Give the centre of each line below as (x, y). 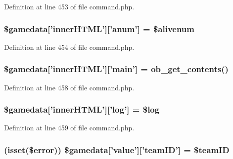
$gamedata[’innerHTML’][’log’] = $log (82, 109)
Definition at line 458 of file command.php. (69, 87)
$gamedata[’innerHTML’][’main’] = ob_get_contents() (116, 69)
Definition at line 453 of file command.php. (69, 6)
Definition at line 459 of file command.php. (69, 128)
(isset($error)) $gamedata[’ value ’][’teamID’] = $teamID (117, 149)
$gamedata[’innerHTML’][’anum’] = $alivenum (99, 28)
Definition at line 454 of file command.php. (69, 47)
